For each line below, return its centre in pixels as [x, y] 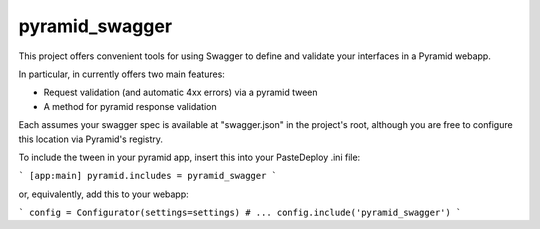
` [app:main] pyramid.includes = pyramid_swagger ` [148, 176]
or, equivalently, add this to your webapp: [103, 194]
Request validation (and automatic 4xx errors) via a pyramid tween [181, 92]
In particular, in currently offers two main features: [121, 74]
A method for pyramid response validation [130, 106]
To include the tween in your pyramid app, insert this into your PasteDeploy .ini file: [189, 157]
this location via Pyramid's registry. [91, 139]
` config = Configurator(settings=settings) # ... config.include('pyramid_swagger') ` [240, 213]
